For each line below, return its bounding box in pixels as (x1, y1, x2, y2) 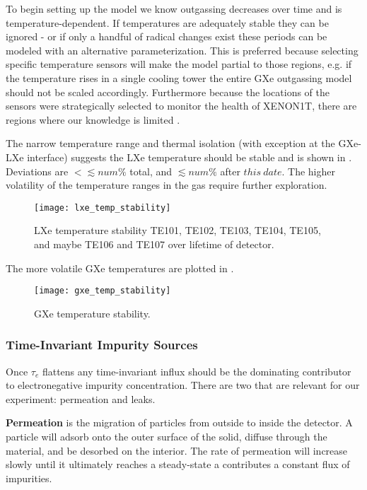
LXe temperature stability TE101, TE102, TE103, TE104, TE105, (34, 223, 321, 238)
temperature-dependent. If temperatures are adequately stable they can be (6, 15, 329, 30)
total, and (129, 163, 173, 178)
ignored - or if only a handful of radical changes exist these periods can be (6, 29, 327, 44)
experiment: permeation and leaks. (6, 391, 156, 406)
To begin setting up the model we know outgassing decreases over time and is (6, 1, 342, 16)
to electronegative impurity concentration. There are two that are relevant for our (6, 378, 360, 392)
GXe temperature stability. (34, 305, 151, 320)
